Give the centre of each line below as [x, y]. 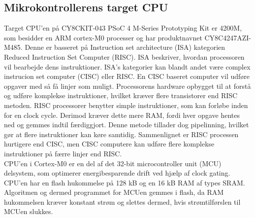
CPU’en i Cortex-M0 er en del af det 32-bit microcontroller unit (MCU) [113, 163]
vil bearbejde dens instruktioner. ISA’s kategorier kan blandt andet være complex [127, 66]
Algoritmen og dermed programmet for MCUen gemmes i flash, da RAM [114, 192]
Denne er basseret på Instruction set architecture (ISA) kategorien [125, 47]
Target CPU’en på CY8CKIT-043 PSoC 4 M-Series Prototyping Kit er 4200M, [123, 28]
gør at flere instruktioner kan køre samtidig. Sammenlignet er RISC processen [121, 134]
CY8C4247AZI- [228, 37]
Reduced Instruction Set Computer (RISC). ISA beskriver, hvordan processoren [124, 56]
